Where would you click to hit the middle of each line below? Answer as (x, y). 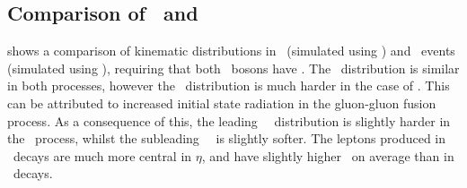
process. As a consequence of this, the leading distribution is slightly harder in (229, 120)
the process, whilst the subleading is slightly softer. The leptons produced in (227, 138)
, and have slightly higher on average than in (328, 155)
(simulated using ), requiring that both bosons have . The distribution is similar (233, 68)
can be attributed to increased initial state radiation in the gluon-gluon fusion (222, 103)
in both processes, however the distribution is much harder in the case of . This (229, 85)
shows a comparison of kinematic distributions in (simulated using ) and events (231, 51)
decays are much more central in (102, 155)
